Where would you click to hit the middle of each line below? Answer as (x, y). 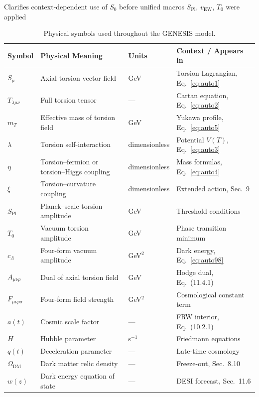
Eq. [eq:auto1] (198, 82)
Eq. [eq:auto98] (200, 260)
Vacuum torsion (65, 228)
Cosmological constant (210, 294)
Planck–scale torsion (71, 205)
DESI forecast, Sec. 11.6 (214, 380)
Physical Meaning (71, 55)
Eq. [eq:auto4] (198, 171)
